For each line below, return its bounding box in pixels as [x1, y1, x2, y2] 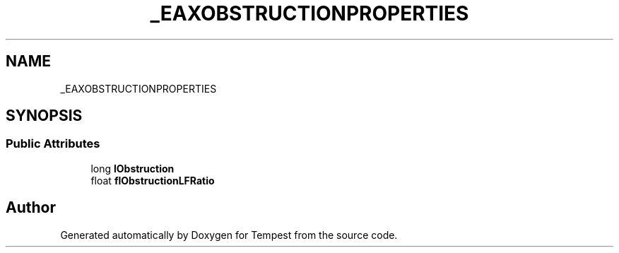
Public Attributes [6, 136, 100, 151]
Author [6, 199, 56, 217]
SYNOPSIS [6, 107, 83, 125]
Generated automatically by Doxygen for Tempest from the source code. [60, 228, 398, 241]
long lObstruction [90, 162, 175, 175]
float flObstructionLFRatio [90, 174, 215, 187]
